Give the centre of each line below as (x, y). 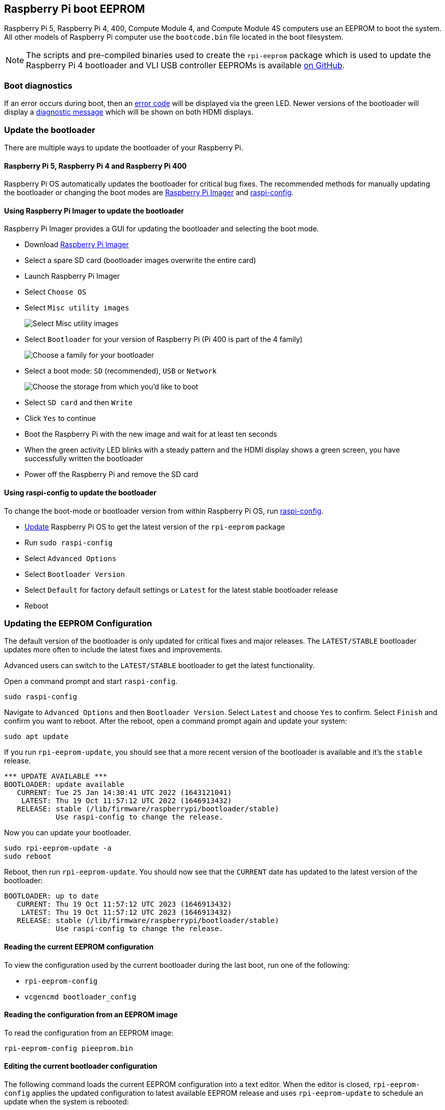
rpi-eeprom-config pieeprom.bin (69, 1048)
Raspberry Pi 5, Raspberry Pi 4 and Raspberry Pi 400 (96, 166)
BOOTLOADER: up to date (51, 896)
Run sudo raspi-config (69, 542)
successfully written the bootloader (84, 459)
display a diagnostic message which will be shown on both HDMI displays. (129, 112)
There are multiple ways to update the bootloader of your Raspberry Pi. (124, 147)
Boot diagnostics (38, 85)
